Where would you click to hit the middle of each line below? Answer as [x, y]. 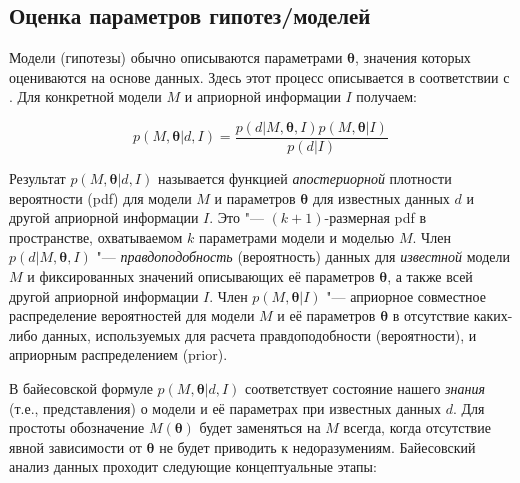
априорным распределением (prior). [118, 354]
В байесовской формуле [81, 387]
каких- [493, 315]
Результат [37, 178]
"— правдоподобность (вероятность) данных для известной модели [303, 256]
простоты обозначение [77, 427]
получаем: [386, 96]
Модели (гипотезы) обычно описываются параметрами [176, 57]
